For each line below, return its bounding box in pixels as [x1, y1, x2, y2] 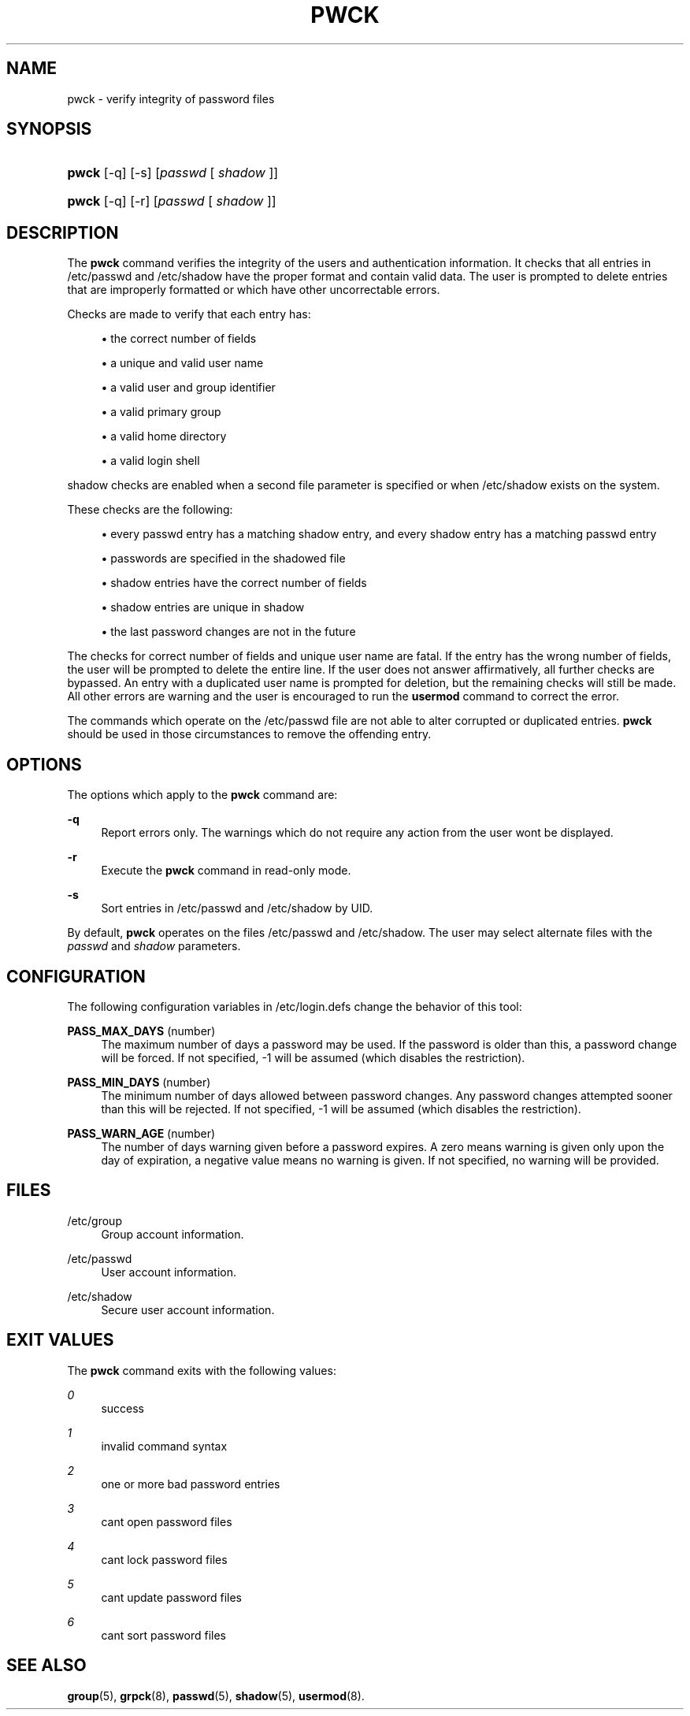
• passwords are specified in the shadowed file [101, 552, 346, 566]
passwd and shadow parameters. [67, 939, 241, 953]
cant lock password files [101, 1552, 228, 1566]
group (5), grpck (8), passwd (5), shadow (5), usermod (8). [67, 1688, 365, 1703]
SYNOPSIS [6, 119, 92, 139]
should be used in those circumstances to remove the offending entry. [67, 727, 432, 741]
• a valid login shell [101, 454, 200, 468]
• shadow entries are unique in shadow [101, 600, 305, 615]
